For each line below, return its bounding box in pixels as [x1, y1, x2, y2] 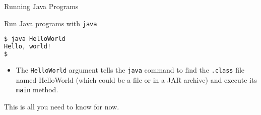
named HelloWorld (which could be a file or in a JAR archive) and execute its [16, 74, 257, 85]
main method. [16, 84, 58, 95]
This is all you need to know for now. [4, 101, 119, 111]
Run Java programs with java [4, 18, 97, 28]
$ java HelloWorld [4, 35, 66, 43]
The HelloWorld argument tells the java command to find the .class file [16, 64, 245, 75]
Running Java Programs [4, 1, 79, 11]
